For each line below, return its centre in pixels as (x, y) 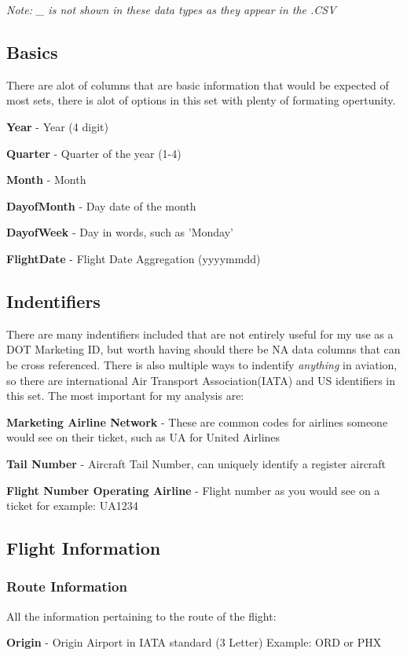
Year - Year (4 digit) (57, 126)
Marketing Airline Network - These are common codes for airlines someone (197, 421)
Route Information (67, 586)
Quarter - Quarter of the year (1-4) (94, 153)
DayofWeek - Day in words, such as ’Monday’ (120, 232)
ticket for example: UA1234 (72, 506)
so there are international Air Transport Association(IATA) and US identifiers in (201, 380)
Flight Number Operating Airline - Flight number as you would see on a (193, 490)
